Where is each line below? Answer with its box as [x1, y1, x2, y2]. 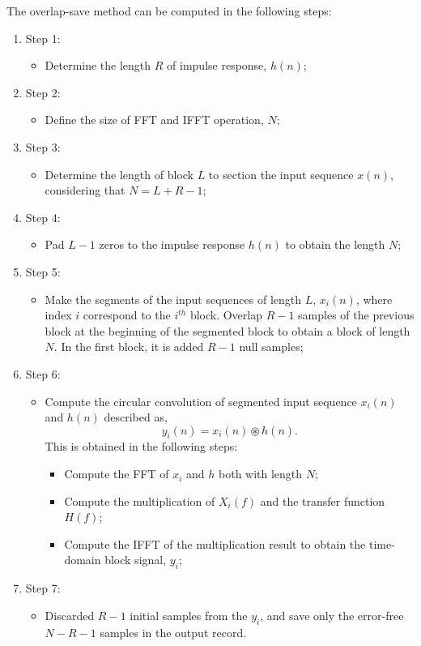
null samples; [239, 338, 304, 355]
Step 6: [25, 365, 61, 382]
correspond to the [83, 306, 171, 323]
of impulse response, [167, 57, 267, 74]
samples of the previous [298, 306, 415, 323]
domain [64, 551, 101, 568]
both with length [219, 465, 303, 482]
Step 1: [25, 29, 61, 46]
